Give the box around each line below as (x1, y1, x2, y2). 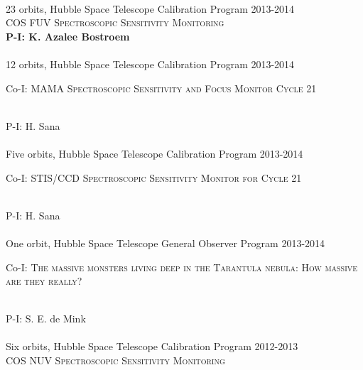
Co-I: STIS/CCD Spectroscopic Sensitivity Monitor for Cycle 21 (6, 170, 302, 185)
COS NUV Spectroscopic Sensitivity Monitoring (6, 353, 225, 368)
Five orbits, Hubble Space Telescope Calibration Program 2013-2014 (6, 146, 303, 160)
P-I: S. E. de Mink (6, 311, 86, 326)
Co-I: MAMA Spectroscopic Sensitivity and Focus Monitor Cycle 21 (6, 80, 317, 95)
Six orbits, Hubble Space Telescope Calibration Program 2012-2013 (6, 339, 298, 354)
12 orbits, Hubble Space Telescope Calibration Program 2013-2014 (6, 56, 295, 71)
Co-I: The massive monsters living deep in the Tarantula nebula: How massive (6, 259, 358, 274)
